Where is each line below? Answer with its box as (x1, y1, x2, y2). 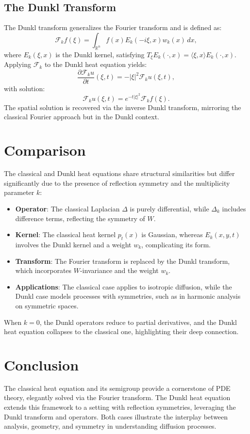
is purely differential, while (130, 203, 209, 213)
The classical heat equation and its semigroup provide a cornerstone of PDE (4, 383, 231, 393)
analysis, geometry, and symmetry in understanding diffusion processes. (4, 421, 217, 431)
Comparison (4, 140, 86, 160)
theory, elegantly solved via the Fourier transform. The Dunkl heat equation (4, 392, 231, 402)
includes (222, 203, 246, 213)
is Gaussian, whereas (141, 229, 203, 240)
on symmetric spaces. (15, 300, 79, 310)
